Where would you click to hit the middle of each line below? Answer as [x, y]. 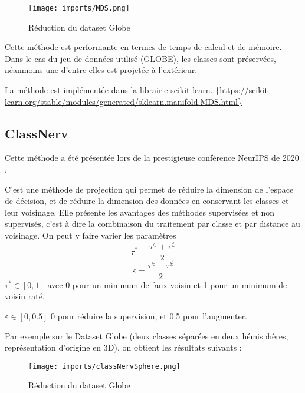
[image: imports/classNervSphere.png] [104, 366]
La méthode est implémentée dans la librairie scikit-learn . [109, 90]
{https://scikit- [243, 90]
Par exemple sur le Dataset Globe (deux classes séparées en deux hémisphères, [147, 336]
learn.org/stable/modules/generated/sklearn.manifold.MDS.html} [123, 101]
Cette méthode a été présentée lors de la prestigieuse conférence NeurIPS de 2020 [152, 158]
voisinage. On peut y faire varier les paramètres [91, 235]
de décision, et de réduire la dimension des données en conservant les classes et [147, 201]
